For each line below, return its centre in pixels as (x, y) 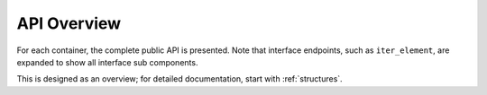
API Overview (69, 23)
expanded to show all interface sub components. (107, 62)
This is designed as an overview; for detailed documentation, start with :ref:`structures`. (179, 79)
